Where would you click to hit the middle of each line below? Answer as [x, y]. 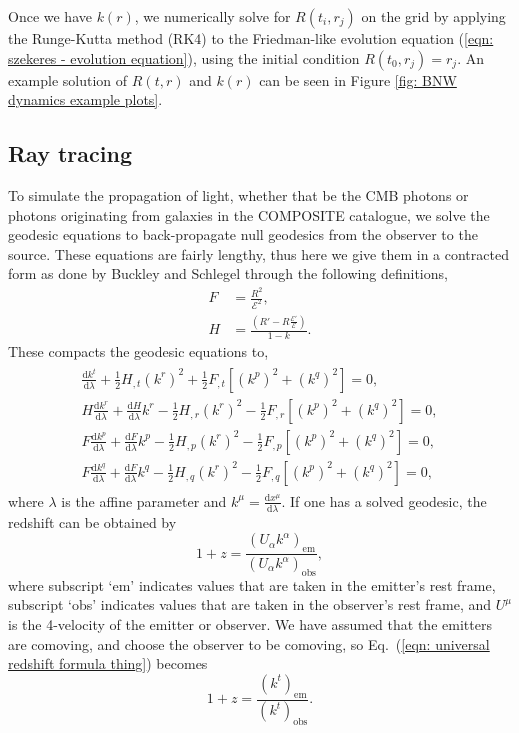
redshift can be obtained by [92, 521]
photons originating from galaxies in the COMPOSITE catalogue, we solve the [249, 214]
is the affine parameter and [144, 500]
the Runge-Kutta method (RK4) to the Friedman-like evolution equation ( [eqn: [251, 38]
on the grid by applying [433, 16]
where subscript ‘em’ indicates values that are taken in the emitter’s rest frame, [252, 584]
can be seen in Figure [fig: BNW [358, 79]
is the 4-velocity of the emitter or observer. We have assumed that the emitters [250, 624]
